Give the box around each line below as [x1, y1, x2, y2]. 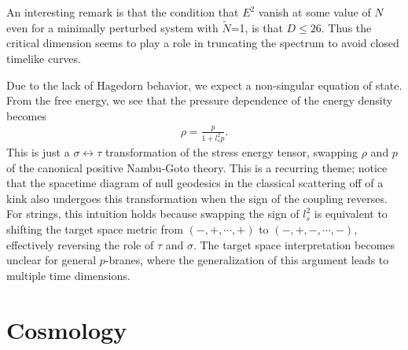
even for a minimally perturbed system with [6, 19, 219, 35]
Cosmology [6, 313, 127, 345]
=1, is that [230, 19, 283, 35]
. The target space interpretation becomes [193, 236, 395, 252]
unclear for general [6, 252, 97, 268]
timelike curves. [6, 50, 81, 66]
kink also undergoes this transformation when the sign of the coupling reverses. [6, 190, 388, 206]
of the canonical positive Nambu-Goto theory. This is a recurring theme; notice [6, 159, 388, 175]
